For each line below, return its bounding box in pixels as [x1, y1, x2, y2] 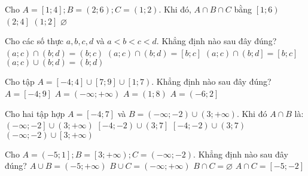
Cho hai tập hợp [5, 107, 65, 119]
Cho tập [5, 75, 35, 88]
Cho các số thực [5, 35, 64, 47]
